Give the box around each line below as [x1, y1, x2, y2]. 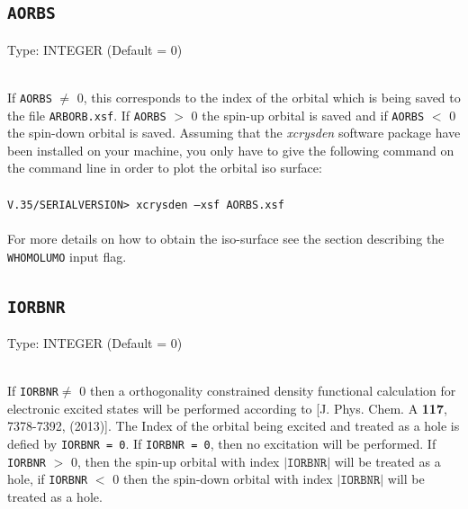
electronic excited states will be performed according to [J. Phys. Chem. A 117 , [7, 398, 447, 417]
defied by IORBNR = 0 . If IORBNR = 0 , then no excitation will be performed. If [7, 433, 436, 452]
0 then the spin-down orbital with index [112, 469, 333, 488]
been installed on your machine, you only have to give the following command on [7, 140, 454, 159]
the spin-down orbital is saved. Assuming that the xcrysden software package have [7, 123, 461, 142]
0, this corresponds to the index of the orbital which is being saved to [76, 87, 461, 106]
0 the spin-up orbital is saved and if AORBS [191, 105, 425, 124]
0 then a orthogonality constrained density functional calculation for [79, 381, 456, 400]
